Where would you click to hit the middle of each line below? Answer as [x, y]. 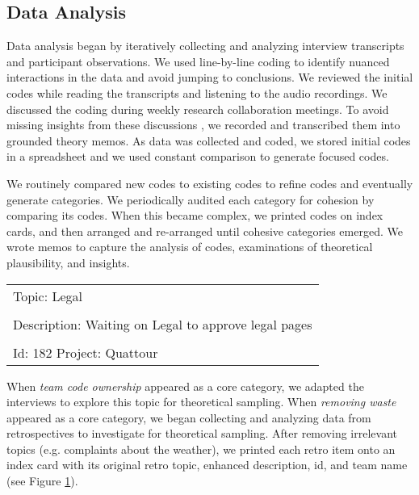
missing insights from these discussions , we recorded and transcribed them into [203, 125]
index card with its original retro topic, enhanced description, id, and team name [207, 465]
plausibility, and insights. [68, 262]
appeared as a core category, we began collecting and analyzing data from [189, 417]
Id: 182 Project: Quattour [86, 352]
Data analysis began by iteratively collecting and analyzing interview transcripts [205, 46]
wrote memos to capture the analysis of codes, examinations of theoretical [190, 247]
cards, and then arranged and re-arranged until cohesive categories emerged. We [205, 231]
